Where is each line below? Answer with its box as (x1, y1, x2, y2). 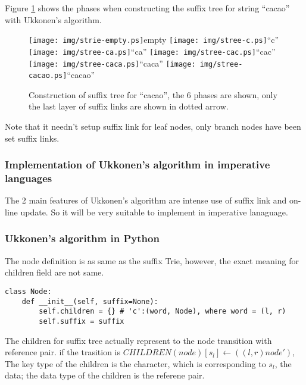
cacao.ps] (29, 71, 67, 80)
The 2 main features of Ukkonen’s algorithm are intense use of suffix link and (5, 194, 287, 206)
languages (5, 171, 52, 186)
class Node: (5, 287, 52, 296)
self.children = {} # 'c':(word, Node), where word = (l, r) (39, 307, 286, 316)
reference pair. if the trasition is (5, 346, 120, 358)
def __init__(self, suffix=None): (21, 297, 158, 306)
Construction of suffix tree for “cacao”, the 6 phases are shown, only (29, 88, 277, 101)
